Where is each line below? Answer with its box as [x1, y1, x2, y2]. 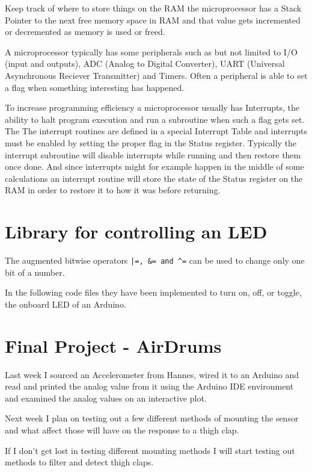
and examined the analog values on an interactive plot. [5, 391, 207, 404]
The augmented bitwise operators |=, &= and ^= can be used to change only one [5, 254, 305, 267]
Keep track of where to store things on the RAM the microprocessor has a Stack [5, 2, 302, 14]
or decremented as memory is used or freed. [5, 25, 165, 38]
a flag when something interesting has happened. [5, 81, 185, 93]
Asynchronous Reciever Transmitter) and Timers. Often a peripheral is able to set [5, 69, 308, 81]
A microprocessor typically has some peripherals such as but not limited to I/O [5, 45, 298, 58]
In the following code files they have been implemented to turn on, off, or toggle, [5, 286, 302, 299]
